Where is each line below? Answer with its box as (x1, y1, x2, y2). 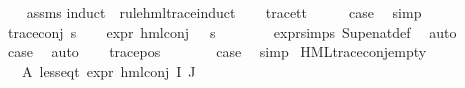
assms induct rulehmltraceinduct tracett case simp (26, 2, 422, 22)
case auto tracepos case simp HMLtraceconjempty (7, 41, 427, 62)
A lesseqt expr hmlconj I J (21, 60, 196, 81)
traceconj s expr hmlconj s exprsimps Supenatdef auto (7, 21, 457, 42)
